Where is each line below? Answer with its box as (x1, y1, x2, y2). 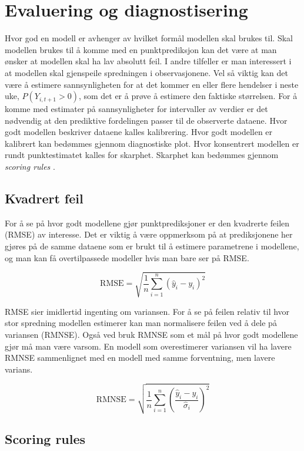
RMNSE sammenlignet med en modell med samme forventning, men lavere (5, 351, 275, 364)
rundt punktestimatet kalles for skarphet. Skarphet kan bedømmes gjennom (5, 149, 279, 161)
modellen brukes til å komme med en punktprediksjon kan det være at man (5, 43, 277, 55)
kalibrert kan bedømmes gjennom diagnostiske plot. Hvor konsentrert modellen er (5, 137, 299, 149)
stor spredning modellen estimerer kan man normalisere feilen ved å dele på (5, 317, 277, 329)
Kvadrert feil (5, 189, 83, 208)
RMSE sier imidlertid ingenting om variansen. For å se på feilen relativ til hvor (5, 305, 290, 317)
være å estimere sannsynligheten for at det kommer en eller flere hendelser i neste (5, 78, 299, 90)
